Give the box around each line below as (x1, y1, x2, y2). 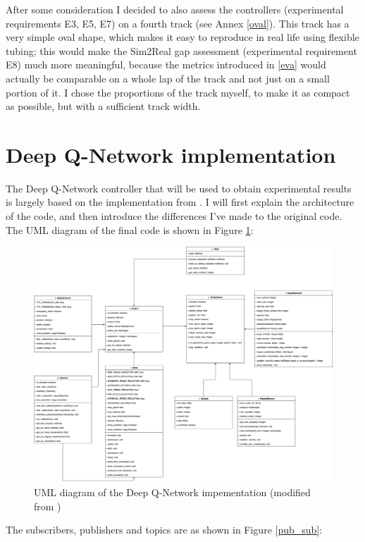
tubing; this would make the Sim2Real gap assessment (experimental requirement (6, 43, 357, 58)
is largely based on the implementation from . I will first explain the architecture (6, 195, 354, 209)
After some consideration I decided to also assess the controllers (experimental (6, 2, 344, 16)
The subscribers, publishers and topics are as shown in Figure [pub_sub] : (6, 522, 323, 537)
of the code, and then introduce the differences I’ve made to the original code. (6, 209, 342, 223)
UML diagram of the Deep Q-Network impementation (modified (34, 484, 311, 499)
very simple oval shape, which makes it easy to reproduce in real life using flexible (6, 30, 359, 44)
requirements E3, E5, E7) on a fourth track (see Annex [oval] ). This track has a (6, 16, 349, 30)
